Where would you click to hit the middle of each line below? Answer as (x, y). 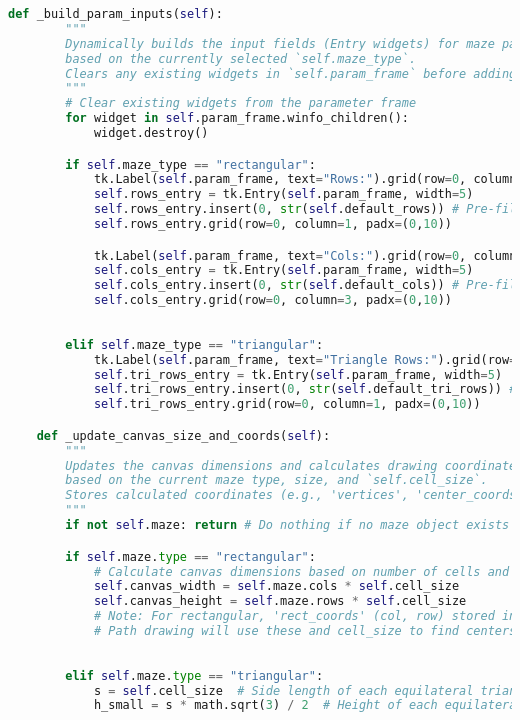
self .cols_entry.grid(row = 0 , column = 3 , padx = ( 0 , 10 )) (272, 300)
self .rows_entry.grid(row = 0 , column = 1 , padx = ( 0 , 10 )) (272, 224)
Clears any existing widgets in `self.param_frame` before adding (291, 73)
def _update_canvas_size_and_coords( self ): (183, 435)
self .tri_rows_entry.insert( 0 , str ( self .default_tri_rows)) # (305, 389)
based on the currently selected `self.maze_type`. (241, 58)
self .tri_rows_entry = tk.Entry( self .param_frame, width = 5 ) (298, 374)
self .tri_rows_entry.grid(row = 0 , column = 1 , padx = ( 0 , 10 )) (287, 404)
